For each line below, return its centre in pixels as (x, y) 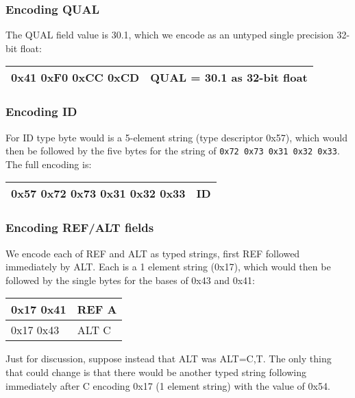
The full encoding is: (49, 164)
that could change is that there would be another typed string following (156, 372)
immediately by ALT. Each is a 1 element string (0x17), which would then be (168, 267)
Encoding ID (41, 112)
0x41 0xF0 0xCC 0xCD (75, 78)
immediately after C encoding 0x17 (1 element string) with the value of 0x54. (168, 385)
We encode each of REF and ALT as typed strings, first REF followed (153, 253)
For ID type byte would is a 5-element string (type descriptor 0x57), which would (176, 137)
